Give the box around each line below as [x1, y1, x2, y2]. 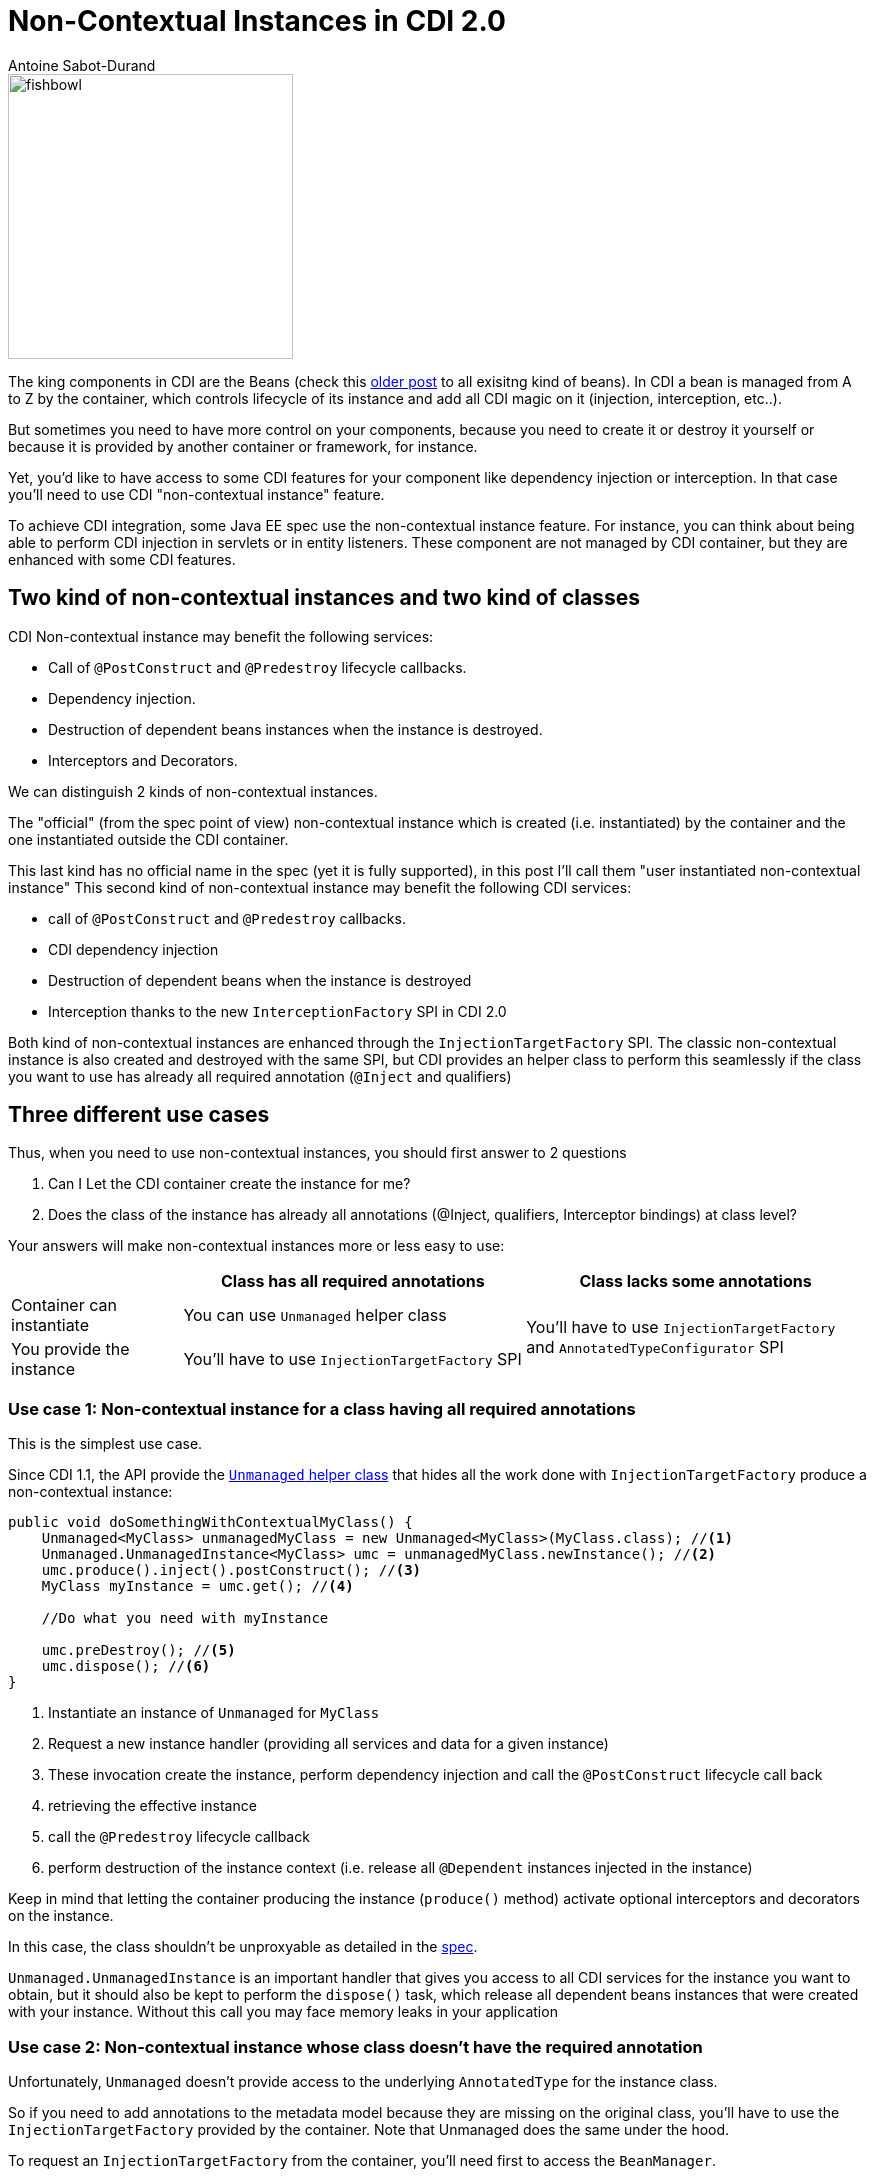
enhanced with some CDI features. [8, 550, 236, 568]
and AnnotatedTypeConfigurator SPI [526, 1337, 784, 1358]
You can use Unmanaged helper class [183, 1305, 447, 1326]
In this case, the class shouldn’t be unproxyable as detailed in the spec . [8, 1938, 478, 1956]
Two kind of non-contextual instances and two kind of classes [8, 585, 640, 611]
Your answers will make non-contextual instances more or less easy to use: [8, 1237, 505, 1255]
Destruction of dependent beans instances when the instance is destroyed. [48, 720, 543, 738]
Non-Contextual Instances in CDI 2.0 [8, 4, 506, 38]
